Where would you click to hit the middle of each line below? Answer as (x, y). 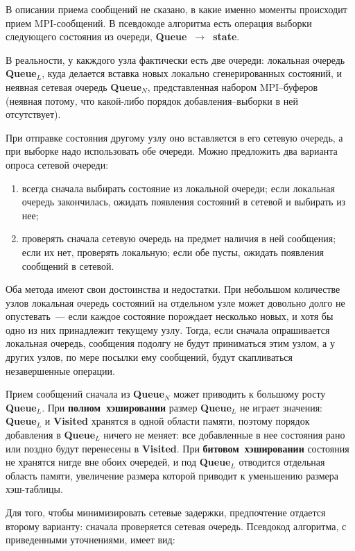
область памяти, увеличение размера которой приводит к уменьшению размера (172, 475)
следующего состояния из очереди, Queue (96, 36)
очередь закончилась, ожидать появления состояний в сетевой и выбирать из (184, 202)
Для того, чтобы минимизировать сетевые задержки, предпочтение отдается (166, 512)
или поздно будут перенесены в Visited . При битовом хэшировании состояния (177, 448)
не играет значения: (281, 407)
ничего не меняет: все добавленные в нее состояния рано (224, 435)
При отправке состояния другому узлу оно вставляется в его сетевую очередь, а (174, 137)
